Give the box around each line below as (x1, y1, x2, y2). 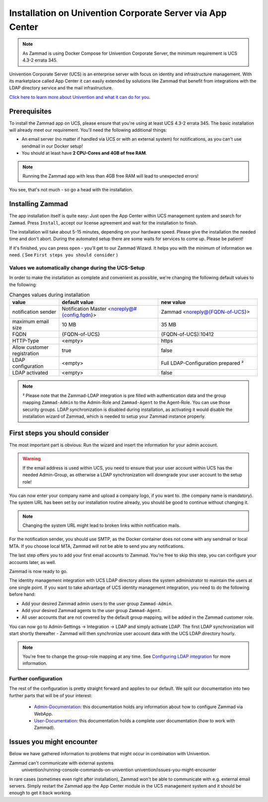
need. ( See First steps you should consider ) (9, 252, 118, 258)
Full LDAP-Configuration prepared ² (161, 360, 244, 367)
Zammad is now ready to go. (9, 568, 68, 574)
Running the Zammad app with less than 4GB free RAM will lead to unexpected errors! (22, 173, 199, 179)
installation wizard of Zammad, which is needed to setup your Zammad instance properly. (22, 413, 206, 419)
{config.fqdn (62, 312, 91, 319)
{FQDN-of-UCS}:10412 (161, 331, 214, 338)
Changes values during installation (9, 291, 90, 298)
